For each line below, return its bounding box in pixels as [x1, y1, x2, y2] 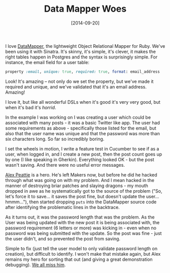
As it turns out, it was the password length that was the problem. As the [5, 214, 155, 220]
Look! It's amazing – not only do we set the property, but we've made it [5, 78, 154, 84]
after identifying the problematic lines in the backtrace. [5, 204, 120, 210]
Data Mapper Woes [44, 3, 127, 15]
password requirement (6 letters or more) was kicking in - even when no [5, 225, 156, 231]
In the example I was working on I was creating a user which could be [5, 114, 151, 120]
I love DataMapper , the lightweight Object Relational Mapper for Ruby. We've [5, 43, 165, 49]
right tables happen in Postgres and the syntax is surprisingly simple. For [5, 54, 158, 60]
